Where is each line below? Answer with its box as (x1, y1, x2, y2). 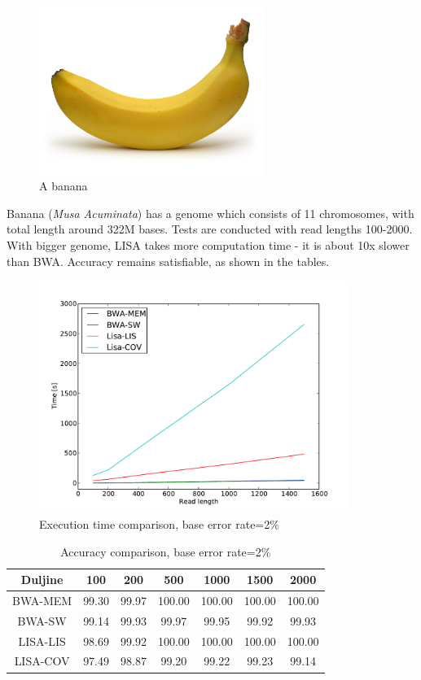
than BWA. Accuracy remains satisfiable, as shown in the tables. (7, 252, 330, 269)
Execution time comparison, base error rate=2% (39, 515, 279, 532)
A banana (39, 177, 88, 194)
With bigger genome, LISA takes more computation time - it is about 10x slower (7, 237, 410, 254)
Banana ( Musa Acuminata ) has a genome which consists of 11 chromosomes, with (7, 204, 414, 221)
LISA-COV (14, 652, 70, 669)
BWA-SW (17, 612, 67, 629)
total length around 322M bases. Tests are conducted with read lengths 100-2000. (7, 220, 413, 238)
